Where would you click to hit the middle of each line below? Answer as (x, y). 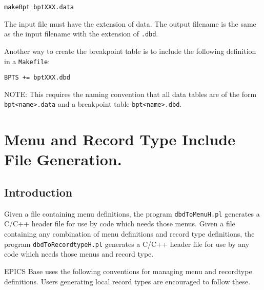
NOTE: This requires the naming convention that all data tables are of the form (130, 94)
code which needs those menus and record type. (79, 254)
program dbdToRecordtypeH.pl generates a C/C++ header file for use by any (127, 244)
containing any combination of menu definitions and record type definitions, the (129, 234)
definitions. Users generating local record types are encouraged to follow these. (127, 281)
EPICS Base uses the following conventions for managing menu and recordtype (128, 271)
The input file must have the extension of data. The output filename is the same (130, 23)
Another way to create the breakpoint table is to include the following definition (130, 51)
